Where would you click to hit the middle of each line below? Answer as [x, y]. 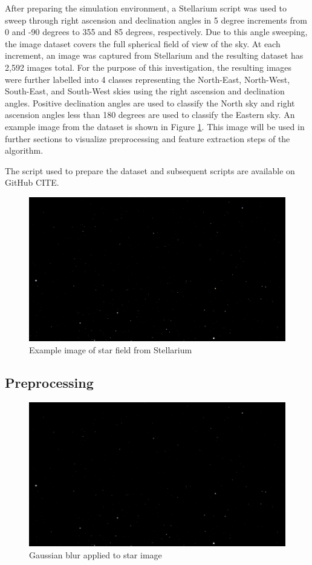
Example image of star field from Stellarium [111, 350]
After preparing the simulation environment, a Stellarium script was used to [146, 8]
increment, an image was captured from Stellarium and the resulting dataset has [154, 55]
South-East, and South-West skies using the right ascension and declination [145, 91]
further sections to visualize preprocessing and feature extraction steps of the [148, 138]
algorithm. [24, 150]
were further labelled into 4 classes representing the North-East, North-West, [148, 79]
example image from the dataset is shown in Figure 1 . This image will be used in [155, 126]
